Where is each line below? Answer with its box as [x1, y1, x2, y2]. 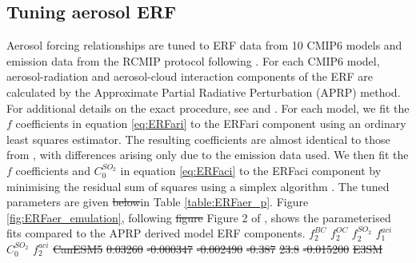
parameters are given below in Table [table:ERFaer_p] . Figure [6, 193, 309, 210]
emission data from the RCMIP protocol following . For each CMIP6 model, [6, 52, 380, 69]
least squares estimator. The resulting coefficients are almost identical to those [6, 130, 390, 147]
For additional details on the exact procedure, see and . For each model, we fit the [6, 99, 410, 116]
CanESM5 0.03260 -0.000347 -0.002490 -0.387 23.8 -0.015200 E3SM [53, 240, 383, 257]
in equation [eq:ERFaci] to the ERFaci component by [120, 161, 382, 178]
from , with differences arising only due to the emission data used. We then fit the [6, 146, 409, 163]
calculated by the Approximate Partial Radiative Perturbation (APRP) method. [6, 83, 401, 100]
